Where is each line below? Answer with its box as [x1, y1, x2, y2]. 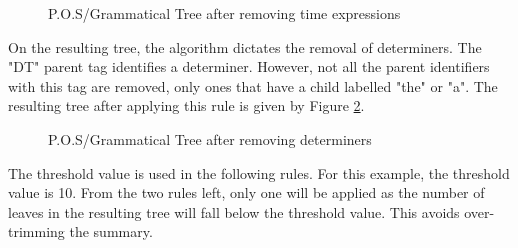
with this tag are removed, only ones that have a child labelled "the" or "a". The [8, 75, 498, 96]
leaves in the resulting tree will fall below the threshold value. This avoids [8, 201, 460, 222]
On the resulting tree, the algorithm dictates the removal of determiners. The [8, 36, 482, 57]
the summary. [69, 221, 153, 242]
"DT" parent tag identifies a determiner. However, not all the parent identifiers [8, 56, 490, 77]
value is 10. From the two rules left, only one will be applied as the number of [8, 182, 485, 203]
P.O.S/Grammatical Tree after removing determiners [48, 128, 372, 149]
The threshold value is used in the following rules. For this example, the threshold [8, 162, 510, 183]
